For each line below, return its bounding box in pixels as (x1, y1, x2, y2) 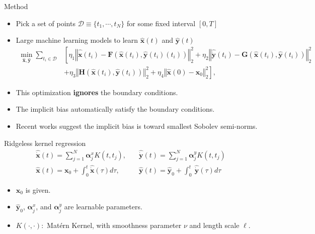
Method (4, 1, 28, 11)
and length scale (189, 219, 240, 230)
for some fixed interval (126, 18, 196, 28)
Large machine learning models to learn (16, 35, 138, 45)
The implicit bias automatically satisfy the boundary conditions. (16, 104, 215, 114)
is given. (25, 184, 51, 195)
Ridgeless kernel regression (4, 137, 86, 148)
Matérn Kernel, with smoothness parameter (47, 219, 182, 230)
